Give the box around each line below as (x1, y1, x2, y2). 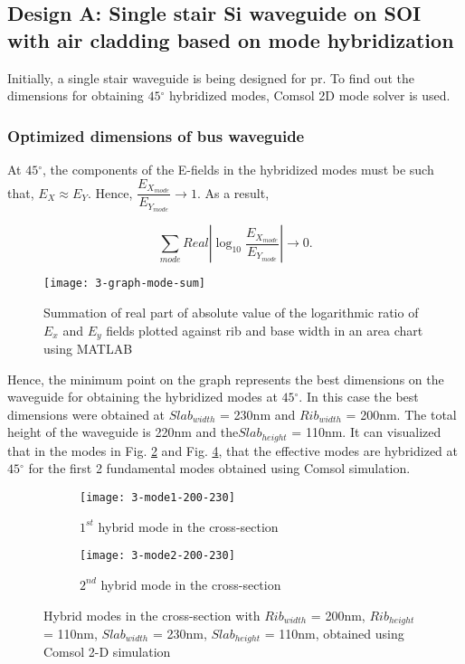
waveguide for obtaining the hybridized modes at (7, 387, 278, 406)
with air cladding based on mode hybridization (7, 25, 454, 53)
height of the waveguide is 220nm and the (7, 422, 239, 441)
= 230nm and (220, 404, 296, 423)
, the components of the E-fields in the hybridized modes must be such (43, 160, 434, 178)
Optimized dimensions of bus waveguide (7, 124, 305, 147)
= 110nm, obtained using (264, 624, 404, 643)
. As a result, (196, 183, 270, 202)
